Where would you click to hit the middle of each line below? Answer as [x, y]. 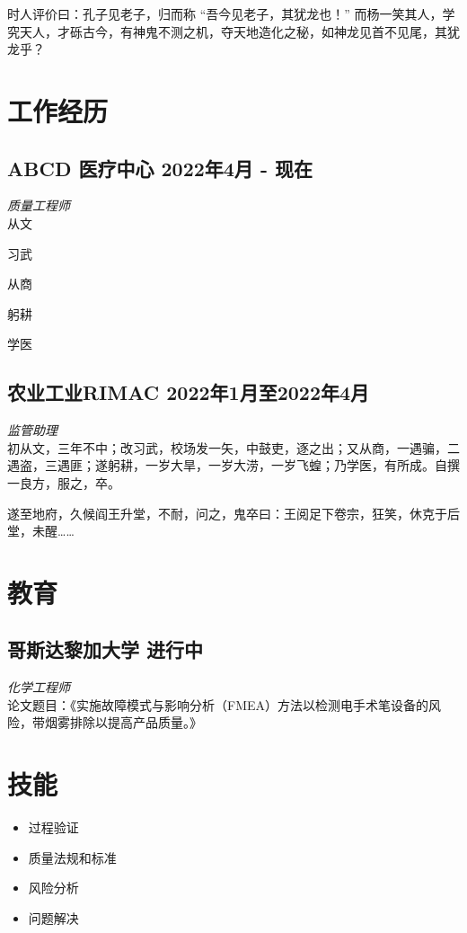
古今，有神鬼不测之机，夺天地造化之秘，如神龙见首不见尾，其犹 [271, 31]
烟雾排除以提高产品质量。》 [123, 722]
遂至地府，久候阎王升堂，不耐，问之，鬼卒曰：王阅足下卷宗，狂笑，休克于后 [233, 513]
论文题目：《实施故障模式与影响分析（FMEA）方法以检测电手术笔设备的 [218, 704]
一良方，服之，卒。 [64, 482]
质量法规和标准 [72, 857]
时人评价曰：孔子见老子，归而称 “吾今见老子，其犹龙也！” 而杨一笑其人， [225, 13]
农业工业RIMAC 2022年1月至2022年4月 [189, 392]
